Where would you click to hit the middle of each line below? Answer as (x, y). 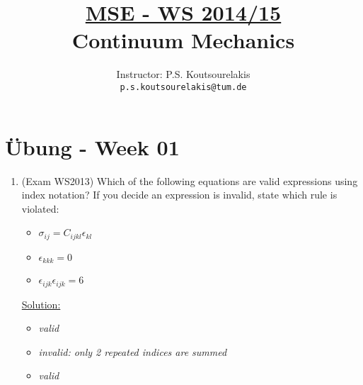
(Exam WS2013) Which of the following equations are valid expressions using (190, 180)
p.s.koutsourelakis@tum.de (183, 87)
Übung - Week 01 (92, 146)
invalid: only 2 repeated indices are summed (133, 351)
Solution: (41, 304)
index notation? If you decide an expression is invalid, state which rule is (179, 195)
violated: (40, 208)
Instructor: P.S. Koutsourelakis (183, 74)
